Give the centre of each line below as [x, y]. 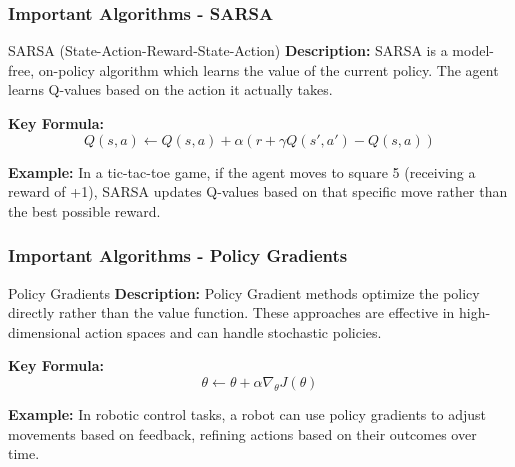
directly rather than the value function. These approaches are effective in [231, 312]
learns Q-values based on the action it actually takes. [170, 89]
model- [473, 50]
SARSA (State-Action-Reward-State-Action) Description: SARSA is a [228, 50]
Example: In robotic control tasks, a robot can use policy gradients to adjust [247, 413]
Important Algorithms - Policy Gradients [178, 255]
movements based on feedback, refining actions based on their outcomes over [242, 433]
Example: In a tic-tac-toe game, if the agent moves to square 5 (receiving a [242, 171]
